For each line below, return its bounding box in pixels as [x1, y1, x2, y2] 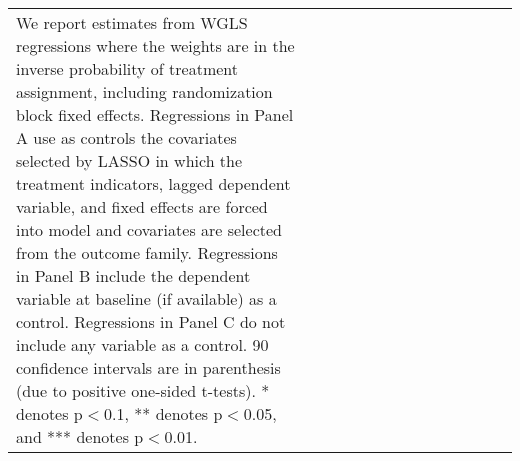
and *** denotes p [16, 425, 144, 448]
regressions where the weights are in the [16, 34, 295, 57]
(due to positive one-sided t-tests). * [16, 379, 270, 402]
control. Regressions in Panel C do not [16, 310, 286, 333]
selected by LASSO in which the [16, 149, 243, 172]
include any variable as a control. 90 [16, 333, 269, 356]
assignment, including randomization [16, 80, 273, 103]
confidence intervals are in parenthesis [16, 356, 281, 379]
